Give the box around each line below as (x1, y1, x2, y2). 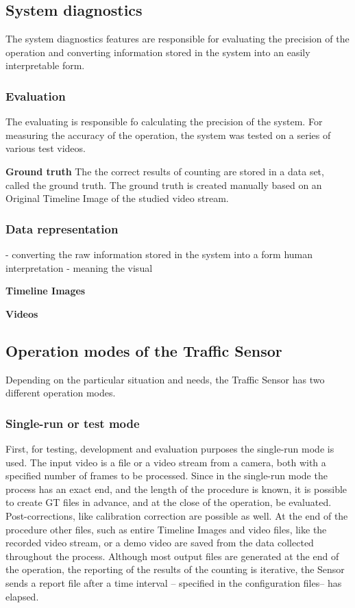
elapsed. (5, 589, 39, 603)
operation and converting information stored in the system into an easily (5, 45, 310, 59)
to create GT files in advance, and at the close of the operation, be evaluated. (5, 495, 332, 509)
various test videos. (5, 141, 86, 155)
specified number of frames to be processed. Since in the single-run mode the (5, 468, 328, 483)
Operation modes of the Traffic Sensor (5, 340, 282, 361)
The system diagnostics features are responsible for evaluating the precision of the (5, 31, 350, 46)
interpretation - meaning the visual (5, 260, 153, 275)
